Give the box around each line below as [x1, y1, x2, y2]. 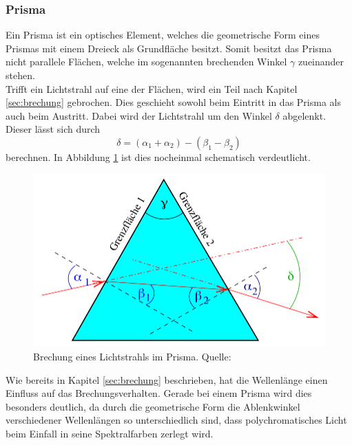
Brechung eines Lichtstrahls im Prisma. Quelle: [33, 349, 231, 363]
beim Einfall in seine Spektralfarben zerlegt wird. [6, 426, 214, 440]
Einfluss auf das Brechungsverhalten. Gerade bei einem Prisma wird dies [6, 386, 312, 400]
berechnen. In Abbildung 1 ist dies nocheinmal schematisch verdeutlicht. [6, 149, 311, 164]
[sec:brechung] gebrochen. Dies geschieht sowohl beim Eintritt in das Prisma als [6, 95, 341, 109]
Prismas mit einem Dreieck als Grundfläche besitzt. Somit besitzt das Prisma [6, 41, 332, 55]
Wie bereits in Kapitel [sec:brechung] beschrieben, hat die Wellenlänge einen [6, 372, 328, 387]
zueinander [298, 54, 344, 69]
